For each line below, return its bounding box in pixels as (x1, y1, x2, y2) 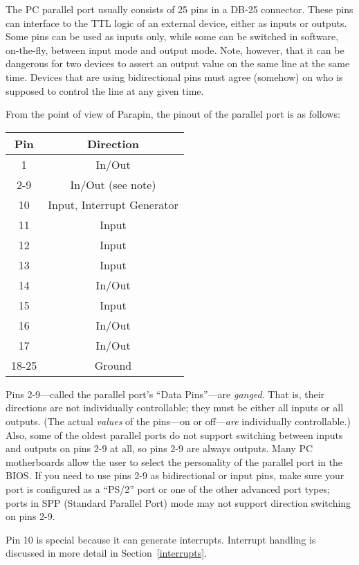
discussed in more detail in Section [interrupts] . (6, 546, 207, 560)
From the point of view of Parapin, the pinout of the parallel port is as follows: (6, 107, 340, 121)
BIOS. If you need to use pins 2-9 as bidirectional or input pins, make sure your (6, 468, 344, 483)
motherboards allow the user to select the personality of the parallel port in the (6, 454, 343, 469)
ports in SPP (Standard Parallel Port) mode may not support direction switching (6, 495, 351, 510)
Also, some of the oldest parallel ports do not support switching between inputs (6, 427, 343, 442)
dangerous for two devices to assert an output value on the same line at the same (6, 56, 350, 71)
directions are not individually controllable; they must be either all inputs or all (6, 400, 344, 415)
